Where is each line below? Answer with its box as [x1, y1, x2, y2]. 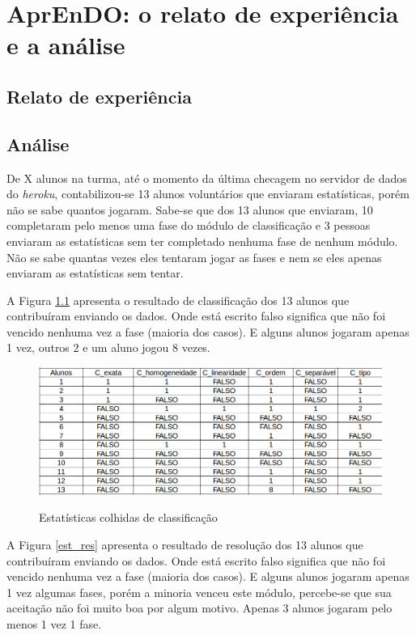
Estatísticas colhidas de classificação [39, 509, 218, 526]
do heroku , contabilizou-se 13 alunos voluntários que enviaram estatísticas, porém [6, 185, 410, 202]
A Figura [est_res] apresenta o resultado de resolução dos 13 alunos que [6, 536, 363, 553]
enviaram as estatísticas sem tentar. [6, 265, 184, 282]
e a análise [6, 28, 125, 61]
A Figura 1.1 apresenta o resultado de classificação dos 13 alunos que [6, 291, 350, 308]
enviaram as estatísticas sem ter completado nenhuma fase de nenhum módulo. [6, 232, 398, 249]
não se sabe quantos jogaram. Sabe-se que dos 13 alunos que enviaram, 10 [6, 201, 373, 218]
